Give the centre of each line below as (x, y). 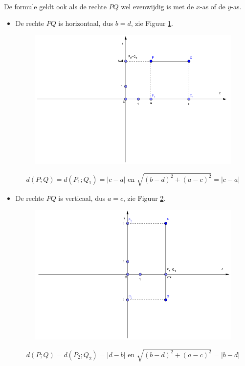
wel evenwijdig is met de (157, 6)
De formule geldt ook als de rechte (55, 6)
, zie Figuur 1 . (152, 23)
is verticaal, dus (82, 198)
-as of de (213, 6)
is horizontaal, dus (86, 23)
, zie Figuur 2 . (145, 198)
